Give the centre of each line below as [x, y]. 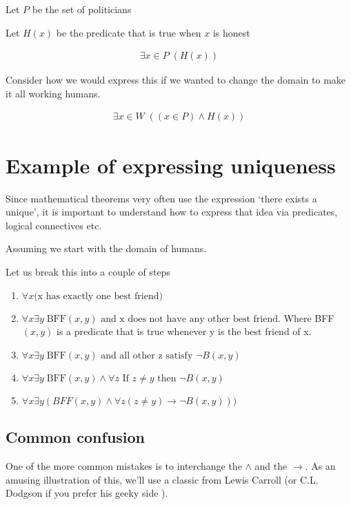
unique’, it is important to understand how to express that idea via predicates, [172, 212]
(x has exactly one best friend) [98, 296]
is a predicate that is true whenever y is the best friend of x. [184, 331]
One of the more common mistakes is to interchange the [124, 465]
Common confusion [76, 437]
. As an [320, 465]
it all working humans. [53, 93]
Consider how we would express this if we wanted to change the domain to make [176, 80]
